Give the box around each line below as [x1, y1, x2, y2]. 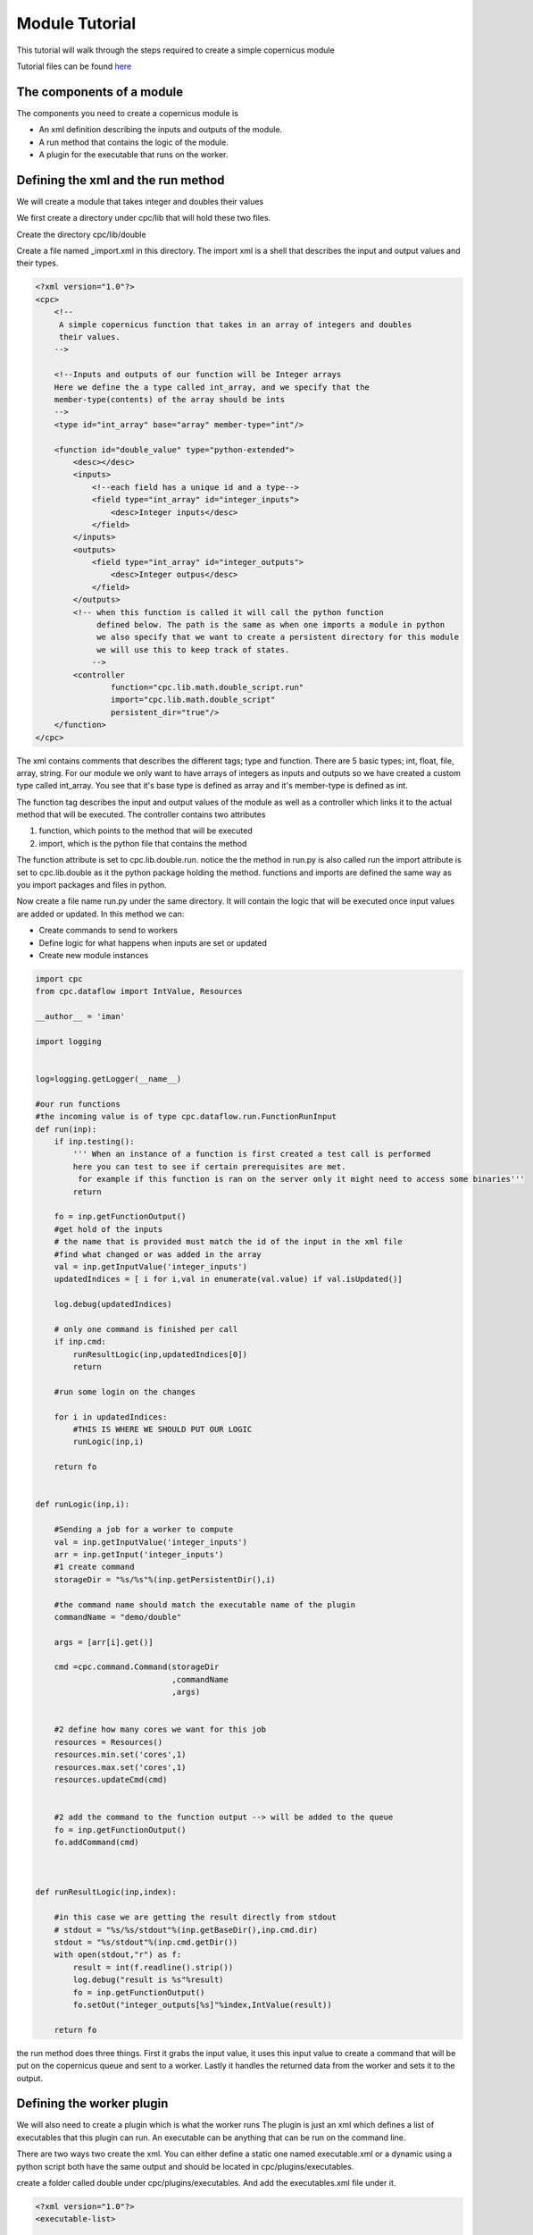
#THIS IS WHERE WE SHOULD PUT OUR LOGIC [72, 1424, 253, 1435]
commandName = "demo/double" [54, 1612, 182, 1622]
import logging [35, 1036, 102, 1046]
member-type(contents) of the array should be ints [54, 394, 286, 404]
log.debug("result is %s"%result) [72, 1975, 224, 1985]
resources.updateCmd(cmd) [54, 1775, 168, 1784]
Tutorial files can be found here [16, 61, 132, 72]
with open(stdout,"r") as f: [54, 1950, 182, 1960]
